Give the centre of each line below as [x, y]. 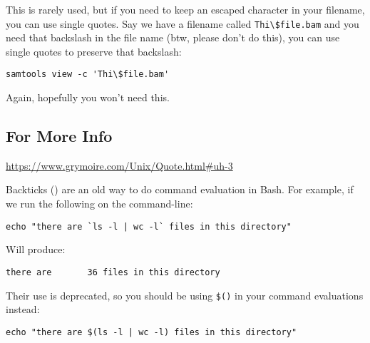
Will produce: [36, 249]
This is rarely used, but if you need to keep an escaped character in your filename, [185, 9]
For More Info [59, 136]
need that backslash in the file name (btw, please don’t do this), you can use [173, 37]
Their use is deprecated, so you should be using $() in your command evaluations [185, 295]
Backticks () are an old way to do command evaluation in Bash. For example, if [180, 189]
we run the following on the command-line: [99, 204]
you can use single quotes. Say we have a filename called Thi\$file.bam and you [183, 23]
